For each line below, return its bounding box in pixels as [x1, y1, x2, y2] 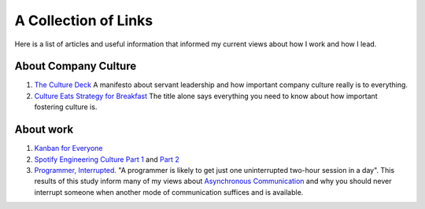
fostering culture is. [34, 102, 98, 112]
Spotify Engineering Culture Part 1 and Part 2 [34, 154, 180, 164]
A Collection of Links [14, 12, 153, 29]
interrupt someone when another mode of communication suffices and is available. [34, 187, 304, 196]
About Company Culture [14, 60, 137, 73]
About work [14, 123, 74, 137]
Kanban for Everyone [34, 144, 103, 153]
